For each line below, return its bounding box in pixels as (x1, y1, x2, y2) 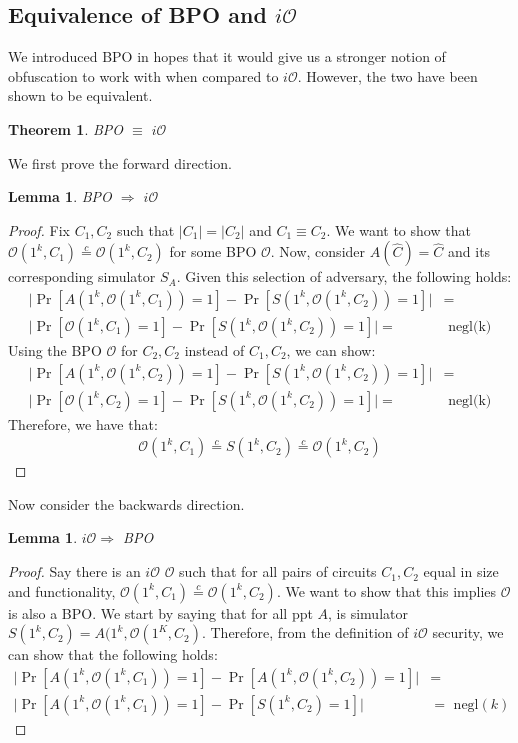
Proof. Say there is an (8, 561, 141, 582)
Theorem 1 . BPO (8, 118, 124, 139)
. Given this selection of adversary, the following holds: (176, 266, 512, 287)
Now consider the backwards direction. (8, 493, 245, 514)
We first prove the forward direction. (8, 152, 232, 173)
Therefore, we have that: (8, 413, 158, 434)
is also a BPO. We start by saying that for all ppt (8, 602, 313, 623)
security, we (432, 622, 504, 643)
